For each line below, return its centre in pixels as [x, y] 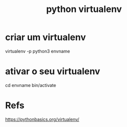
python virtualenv [84, 9]
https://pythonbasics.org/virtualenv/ [42, 119]
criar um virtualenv [45, 37]
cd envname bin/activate [31, 85]
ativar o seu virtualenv [53, 71]
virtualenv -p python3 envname [37, 51]
